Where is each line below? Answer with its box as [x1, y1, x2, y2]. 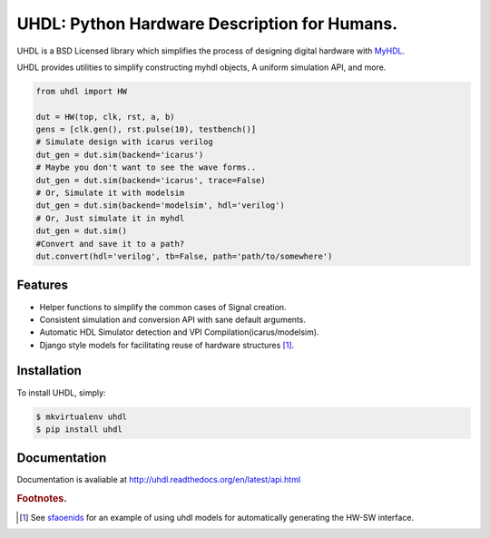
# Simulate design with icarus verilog [35, 137, 213, 147]
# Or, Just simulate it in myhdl [35, 213, 185, 223]
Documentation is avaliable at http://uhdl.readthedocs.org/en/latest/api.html [16, 474, 301, 485]
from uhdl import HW [35, 86, 127, 96]
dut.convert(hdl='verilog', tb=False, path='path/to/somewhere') [35, 251, 333, 261]
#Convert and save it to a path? [35, 239, 185, 249]
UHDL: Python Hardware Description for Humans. [16, 14, 398, 34]
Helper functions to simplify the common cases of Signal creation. [39, 301, 287, 312]
